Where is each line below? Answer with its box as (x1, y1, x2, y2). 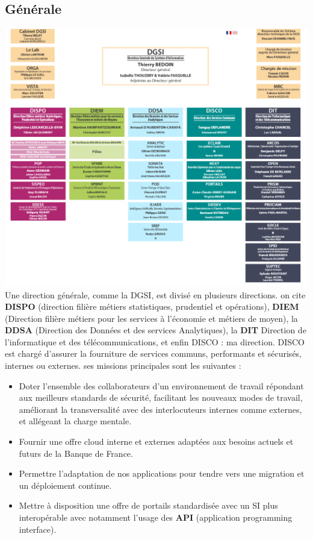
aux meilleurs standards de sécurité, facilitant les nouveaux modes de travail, (19, 391, 303, 404)
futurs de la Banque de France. (19, 447, 133, 459)
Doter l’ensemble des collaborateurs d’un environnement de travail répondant (19, 379, 304, 392)
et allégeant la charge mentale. (19, 415, 132, 427)
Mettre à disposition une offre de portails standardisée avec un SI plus (19, 499, 278, 512)
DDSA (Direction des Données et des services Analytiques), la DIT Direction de (5, 324, 306, 336)
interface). (19, 523, 57, 535)
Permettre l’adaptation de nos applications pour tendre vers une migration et (19, 467, 305, 480)
